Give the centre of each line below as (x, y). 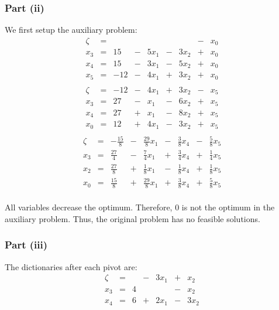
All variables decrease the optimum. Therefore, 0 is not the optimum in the (140, 207)
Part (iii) (26, 245)
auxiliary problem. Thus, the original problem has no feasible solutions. (132, 218)
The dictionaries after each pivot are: (71, 266)
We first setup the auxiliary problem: (71, 30)
